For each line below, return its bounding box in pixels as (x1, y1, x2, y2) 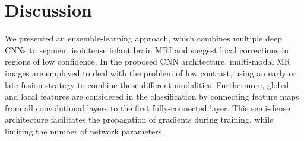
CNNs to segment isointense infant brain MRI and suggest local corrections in (5, 43, 289, 56)
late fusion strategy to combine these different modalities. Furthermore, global (5, 78, 289, 91)
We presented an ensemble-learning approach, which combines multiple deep (5, 32, 282, 44)
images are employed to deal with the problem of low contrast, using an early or (5, 66, 296, 79)
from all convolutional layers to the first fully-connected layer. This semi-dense (5, 101, 290, 114)
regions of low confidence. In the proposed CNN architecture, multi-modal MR (5, 55, 291, 68)
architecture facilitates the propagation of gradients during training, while (5, 113, 274, 126)
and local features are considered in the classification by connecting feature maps (5, 90, 299, 102)
